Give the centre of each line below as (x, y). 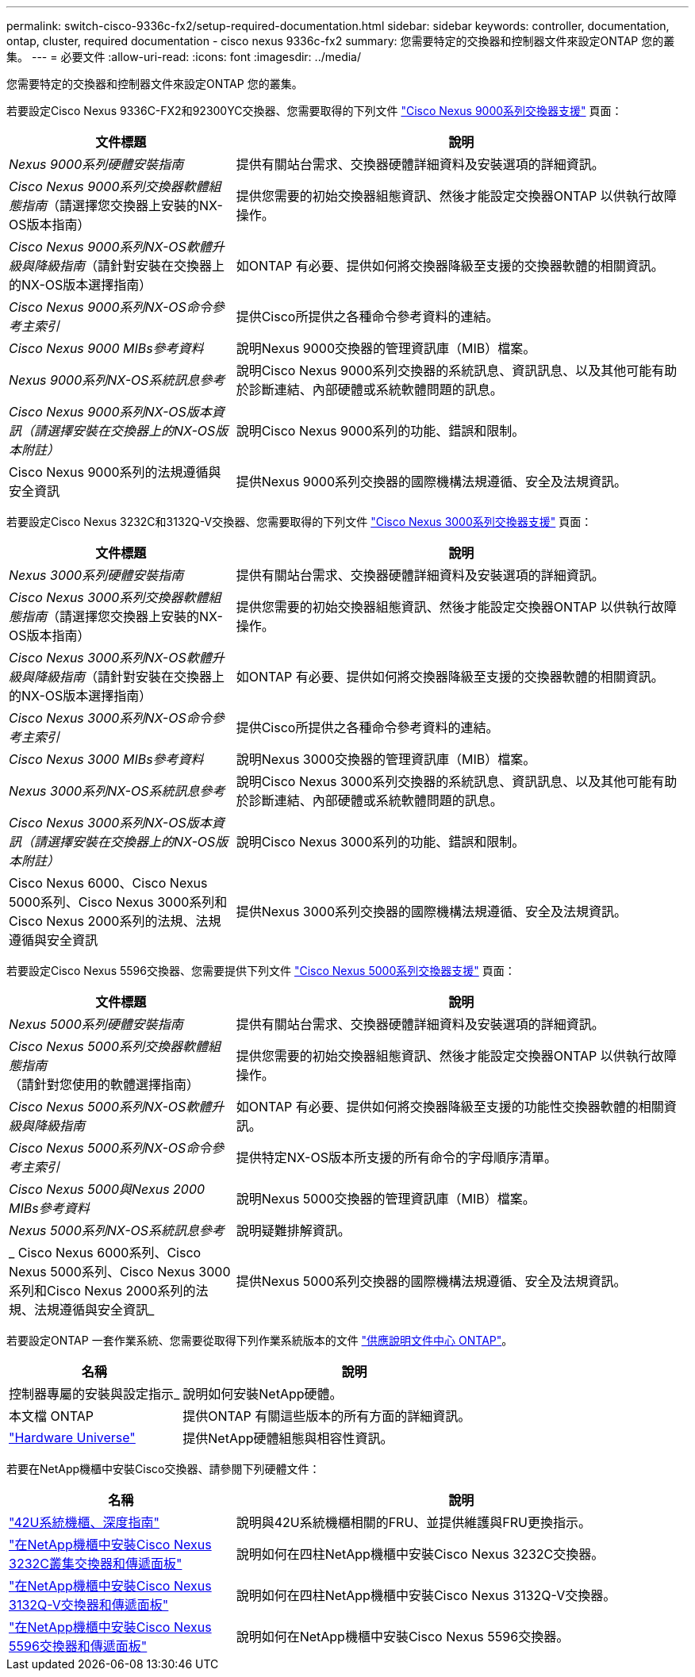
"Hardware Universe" (72, 1437)
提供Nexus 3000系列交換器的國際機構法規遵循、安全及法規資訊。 (431, 911)
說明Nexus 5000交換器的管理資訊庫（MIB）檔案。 (386, 1199)
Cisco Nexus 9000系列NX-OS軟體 (110, 247)
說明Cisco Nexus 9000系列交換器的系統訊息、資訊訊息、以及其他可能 (444, 370)
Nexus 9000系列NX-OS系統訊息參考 (117, 380)
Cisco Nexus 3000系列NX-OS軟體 (110, 658)
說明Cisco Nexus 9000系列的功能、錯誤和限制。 (380, 431)
